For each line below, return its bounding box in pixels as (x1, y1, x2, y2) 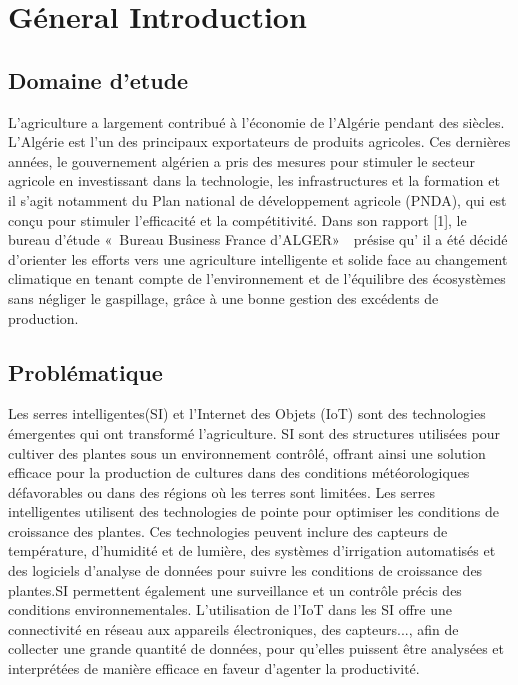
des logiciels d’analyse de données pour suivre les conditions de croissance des (8, 560, 483, 581)
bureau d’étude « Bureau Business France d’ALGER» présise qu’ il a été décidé (8, 229, 508, 250)
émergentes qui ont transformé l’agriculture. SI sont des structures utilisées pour (8, 422, 501, 443)
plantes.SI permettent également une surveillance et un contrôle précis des (8, 579, 462, 600)
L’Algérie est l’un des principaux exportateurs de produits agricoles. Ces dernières (8, 131, 511, 152)
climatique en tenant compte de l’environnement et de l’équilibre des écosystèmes (8, 268, 506, 289)
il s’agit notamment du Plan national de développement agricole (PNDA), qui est (8, 189, 507, 210)
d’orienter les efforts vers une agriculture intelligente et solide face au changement (8, 248, 508, 269)
